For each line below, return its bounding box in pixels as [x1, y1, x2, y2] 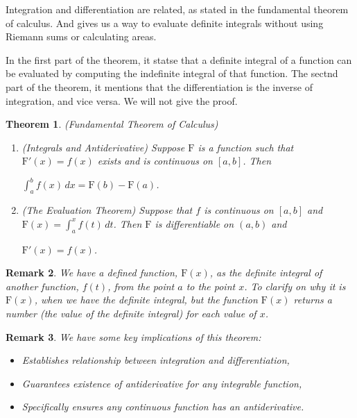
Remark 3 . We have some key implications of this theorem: [6, 329, 261, 344]
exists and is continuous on [97, 153, 213, 168]
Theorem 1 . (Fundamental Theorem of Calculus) [6, 117, 218, 131]
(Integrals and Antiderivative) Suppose [21, 140, 185, 154]
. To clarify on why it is [244, 278, 346, 293]
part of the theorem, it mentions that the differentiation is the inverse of [6, 79, 313, 94]
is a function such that [198, 140, 294, 154]
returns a [293, 292, 332, 307]
